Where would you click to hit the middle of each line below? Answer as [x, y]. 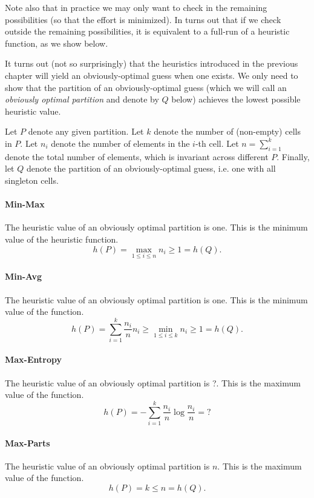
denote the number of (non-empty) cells [227, 131]
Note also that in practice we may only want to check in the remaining [136, 7]
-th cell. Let [217, 143]
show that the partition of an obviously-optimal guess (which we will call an [146, 87]
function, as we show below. [57, 43]
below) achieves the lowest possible [236, 99]
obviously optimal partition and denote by [82, 99]
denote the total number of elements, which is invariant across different [137, 156]
